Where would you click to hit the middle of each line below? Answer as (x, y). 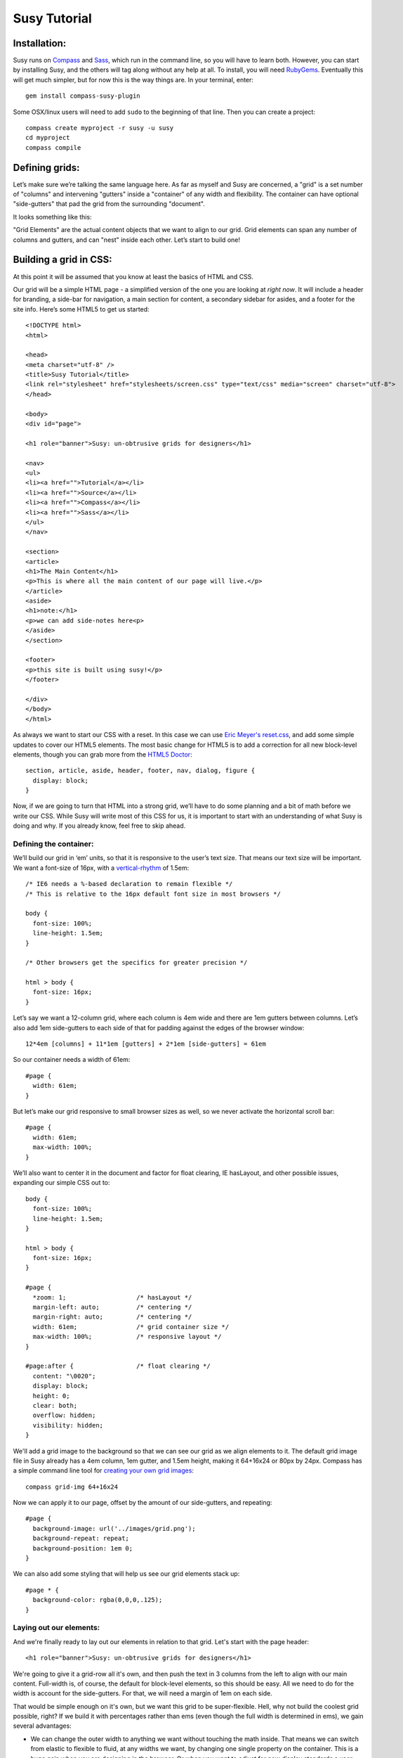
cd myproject (48, 138)
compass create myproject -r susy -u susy (100, 128)
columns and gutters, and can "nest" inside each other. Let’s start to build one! (126, 240)
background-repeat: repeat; (81, 1539)
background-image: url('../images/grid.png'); (114, 1528)
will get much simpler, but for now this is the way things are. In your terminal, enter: (133, 79)
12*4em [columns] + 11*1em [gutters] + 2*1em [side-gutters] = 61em (146, 1044)
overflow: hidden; (64, 1416)
